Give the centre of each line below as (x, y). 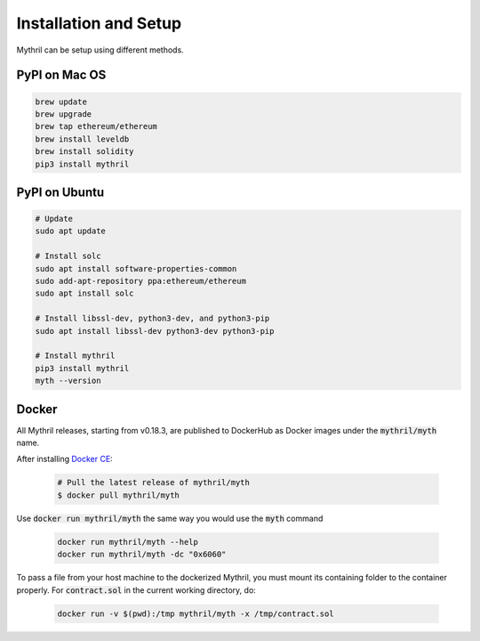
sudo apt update (71, 231)
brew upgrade (64, 114)
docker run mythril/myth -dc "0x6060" (142, 555)
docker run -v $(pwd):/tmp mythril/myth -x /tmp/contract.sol (196, 613)
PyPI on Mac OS (61, 75)
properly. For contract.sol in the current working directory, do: (136, 590)
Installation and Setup (99, 23)
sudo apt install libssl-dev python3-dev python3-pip (155, 331)
